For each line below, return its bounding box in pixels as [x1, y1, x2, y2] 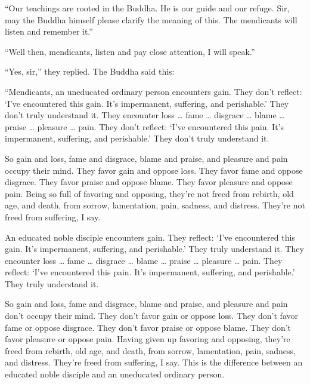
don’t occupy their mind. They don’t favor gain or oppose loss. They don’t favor [5, 309, 298, 322]
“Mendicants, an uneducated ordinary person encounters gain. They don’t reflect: [5, 85, 302, 97]
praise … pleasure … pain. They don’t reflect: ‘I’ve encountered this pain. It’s [5, 120, 284, 133]
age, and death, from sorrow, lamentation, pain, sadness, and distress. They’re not [5, 199, 305, 211]
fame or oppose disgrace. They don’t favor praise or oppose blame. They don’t [5, 321, 292, 333]
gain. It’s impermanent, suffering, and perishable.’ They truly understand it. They [5, 242, 304, 255]
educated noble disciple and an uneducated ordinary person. [5, 368, 225, 380]
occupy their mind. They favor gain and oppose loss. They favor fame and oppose [5, 164, 303, 176]
